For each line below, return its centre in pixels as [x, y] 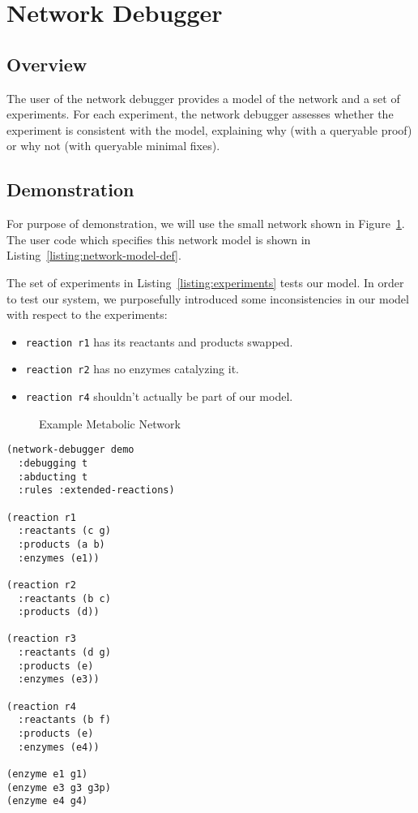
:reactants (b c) [64, 598]
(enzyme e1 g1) [47, 774]
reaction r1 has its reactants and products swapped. [159, 341]
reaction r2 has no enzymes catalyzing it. [132, 369]
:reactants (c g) [64, 531]
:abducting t [53, 477]
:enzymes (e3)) [59, 680]
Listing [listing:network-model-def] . [94, 255]
